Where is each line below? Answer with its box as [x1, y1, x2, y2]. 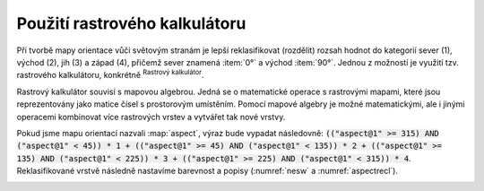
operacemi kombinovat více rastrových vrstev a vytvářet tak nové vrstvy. [16, 111, 286, 122]
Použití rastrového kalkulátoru [16, 13, 246, 33]
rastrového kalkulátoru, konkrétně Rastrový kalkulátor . [16, 68, 204, 81]
